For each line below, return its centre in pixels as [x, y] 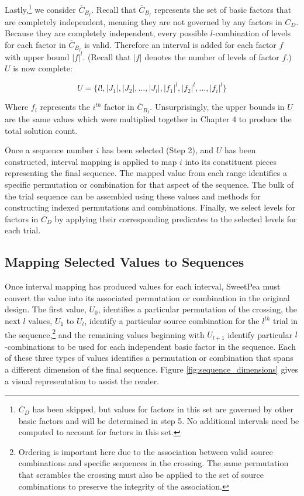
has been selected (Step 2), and [158, 150]
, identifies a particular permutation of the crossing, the [198, 309]
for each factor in [35, 44]
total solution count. [41, 130]
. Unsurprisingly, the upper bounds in [217, 107]
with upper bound [37, 56]
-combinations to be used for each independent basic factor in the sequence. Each [150, 346]
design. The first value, [46, 309]
